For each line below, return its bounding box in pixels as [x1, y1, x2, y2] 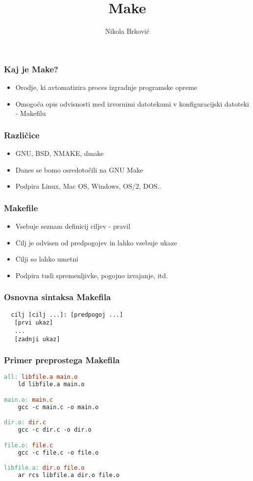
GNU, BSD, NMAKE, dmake [15, 148, 104, 158]
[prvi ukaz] [14, 319, 53, 327]
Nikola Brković [105, 26, 150, 36]
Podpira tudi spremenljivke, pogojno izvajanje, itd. [15, 270, 168, 280]
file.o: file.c [4, 441, 53, 449]
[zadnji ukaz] [14, 335, 60, 343]
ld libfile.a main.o [18, 381, 85, 388]
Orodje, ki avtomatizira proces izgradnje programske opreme [15, 82, 197, 92]
